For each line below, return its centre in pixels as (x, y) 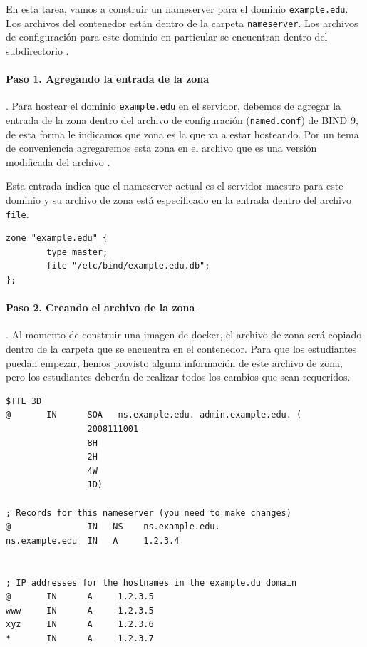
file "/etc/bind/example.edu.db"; (128, 266)
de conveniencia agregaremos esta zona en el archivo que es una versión (161, 148)
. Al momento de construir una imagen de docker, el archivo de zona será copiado (184, 335)
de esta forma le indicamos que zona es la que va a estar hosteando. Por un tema (182, 134)
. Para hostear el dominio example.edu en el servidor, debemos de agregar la (174, 106)
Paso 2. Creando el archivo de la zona (100, 307)
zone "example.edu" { (57, 238)
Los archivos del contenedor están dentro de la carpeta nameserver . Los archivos (182, 22)
